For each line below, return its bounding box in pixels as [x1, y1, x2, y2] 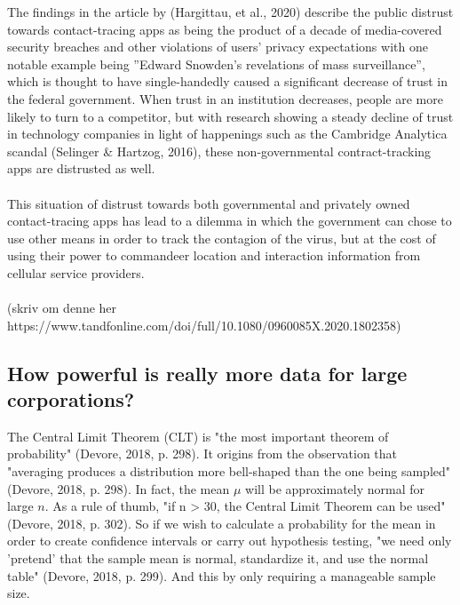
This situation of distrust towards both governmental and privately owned [7, 194, 410, 212]
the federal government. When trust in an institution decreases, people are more [7, 89, 443, 107]
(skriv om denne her [7, 299, 117, 317]
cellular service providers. [7, 263, 145, 282]
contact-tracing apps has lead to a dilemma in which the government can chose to [7, 211, 452, 230]
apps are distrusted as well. [7, 159, 155, 178]
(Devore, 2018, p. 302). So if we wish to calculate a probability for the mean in [7, 513, 436, 532]
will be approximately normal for [245, 479, 425, 498]
